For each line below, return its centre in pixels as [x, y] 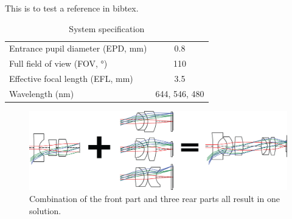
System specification [107, 28]
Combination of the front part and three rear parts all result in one [155, 199]
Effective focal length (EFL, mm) [71, 79]
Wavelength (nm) [42, 93]
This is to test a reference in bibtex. [72, 8]
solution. [45, 210]
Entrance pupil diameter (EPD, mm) [78, 48]
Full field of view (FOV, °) [58, 63]
